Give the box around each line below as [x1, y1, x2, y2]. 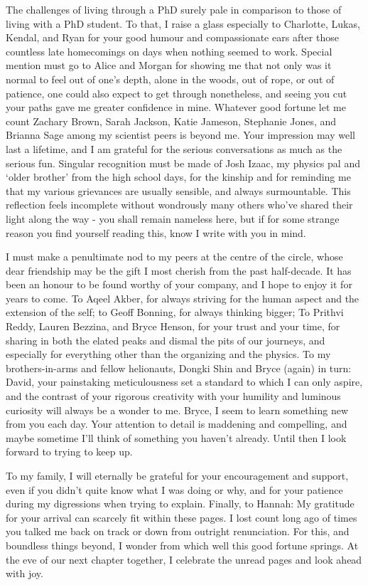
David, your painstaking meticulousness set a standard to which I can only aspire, [6, 374, 363, 389]
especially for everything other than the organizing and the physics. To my [6, 347, 331, 362]
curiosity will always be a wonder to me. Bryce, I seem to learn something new [6, 402, 349, 417]
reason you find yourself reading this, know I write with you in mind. [6, 225, 306, 240]
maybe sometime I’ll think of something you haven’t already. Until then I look [6, 430, 347, 445]
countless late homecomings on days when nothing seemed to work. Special [6, 43, 332, 58]
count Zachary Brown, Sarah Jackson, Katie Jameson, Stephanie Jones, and [6, 113, 337, 128]
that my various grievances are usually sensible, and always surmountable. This [6, 183, 351, 198]
